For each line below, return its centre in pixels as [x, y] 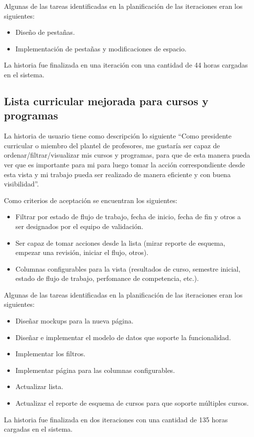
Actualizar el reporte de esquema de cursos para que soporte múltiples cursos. [132, 403]
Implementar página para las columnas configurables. [95, 370]
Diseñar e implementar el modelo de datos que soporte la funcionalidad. [123, 337]
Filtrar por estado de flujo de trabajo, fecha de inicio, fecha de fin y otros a [128, 217]
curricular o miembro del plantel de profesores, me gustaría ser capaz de [112, 145]
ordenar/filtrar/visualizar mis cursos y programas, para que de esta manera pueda [127, 155]
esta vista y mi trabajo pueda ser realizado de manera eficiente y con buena [117, 174]
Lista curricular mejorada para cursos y [106, 101]
